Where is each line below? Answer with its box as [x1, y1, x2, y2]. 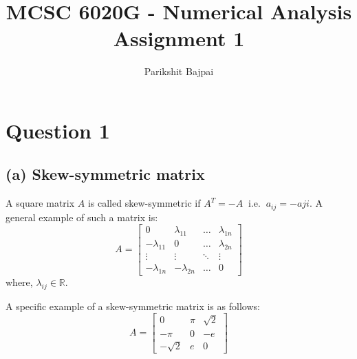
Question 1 [6, 116, 110, 144]
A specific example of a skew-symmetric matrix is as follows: [6, 298, 260, 313]
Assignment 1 [113, 24, 245, 52]
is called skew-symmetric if [87, 196, 201, 210]
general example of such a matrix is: [6, 209, 158, 224]
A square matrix [6, 196, 75, 210]
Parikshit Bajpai [144, 64, 214, 79]
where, [6, 274, 33, 289]
